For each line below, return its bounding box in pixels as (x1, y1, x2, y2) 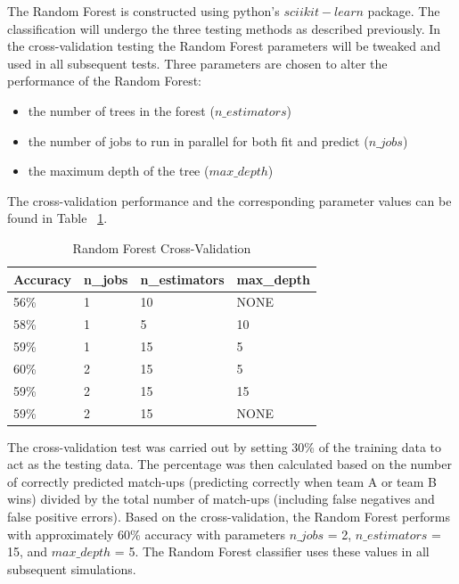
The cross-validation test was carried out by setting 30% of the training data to (7, 437, 442, 456)
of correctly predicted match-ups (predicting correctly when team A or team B (7, 472, 437, 490)
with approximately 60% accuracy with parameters (7, 524, 286, 543)
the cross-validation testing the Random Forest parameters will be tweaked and (7, 37, 441, 55)
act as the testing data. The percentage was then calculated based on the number (7, 455, 452, 473)
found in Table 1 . (7, 209, 108, 227)
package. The (367, 2, 440, 20)
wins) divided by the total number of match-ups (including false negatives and (7, 489, 435, 508)
